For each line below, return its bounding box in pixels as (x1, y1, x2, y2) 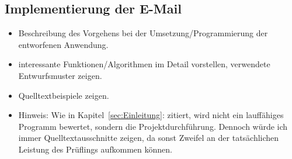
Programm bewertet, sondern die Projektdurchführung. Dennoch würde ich (18, 120, 288, 132)
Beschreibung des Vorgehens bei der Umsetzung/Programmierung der (18, 27, 268, 39)
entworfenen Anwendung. (18, 38, 109, 50)
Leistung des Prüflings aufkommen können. (18, 143, 172, 155)
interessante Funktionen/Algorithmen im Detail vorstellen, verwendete (18, 58, 270, 70)
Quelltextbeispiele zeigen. (18, 89, 109, 101)
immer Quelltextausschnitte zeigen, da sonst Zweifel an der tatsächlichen (18, 132, 279, 144)
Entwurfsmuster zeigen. (18, 69, 102, 81)
